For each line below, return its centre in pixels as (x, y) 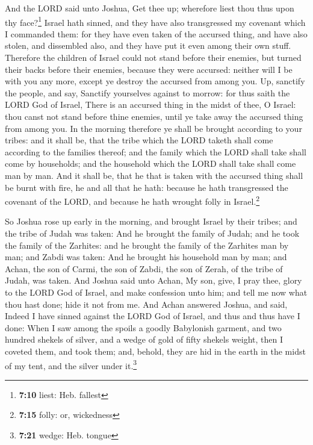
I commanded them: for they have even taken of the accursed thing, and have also (156, 33)
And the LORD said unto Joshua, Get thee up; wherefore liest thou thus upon (150, 8)
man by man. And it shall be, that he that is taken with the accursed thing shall (154, 175)
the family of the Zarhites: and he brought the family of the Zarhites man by (147, 245)
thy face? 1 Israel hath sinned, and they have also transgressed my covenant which (155, 21)
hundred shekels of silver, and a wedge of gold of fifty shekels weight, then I (144, 339)
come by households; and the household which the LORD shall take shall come (150, 163)
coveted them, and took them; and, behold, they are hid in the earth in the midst (155, 351)
